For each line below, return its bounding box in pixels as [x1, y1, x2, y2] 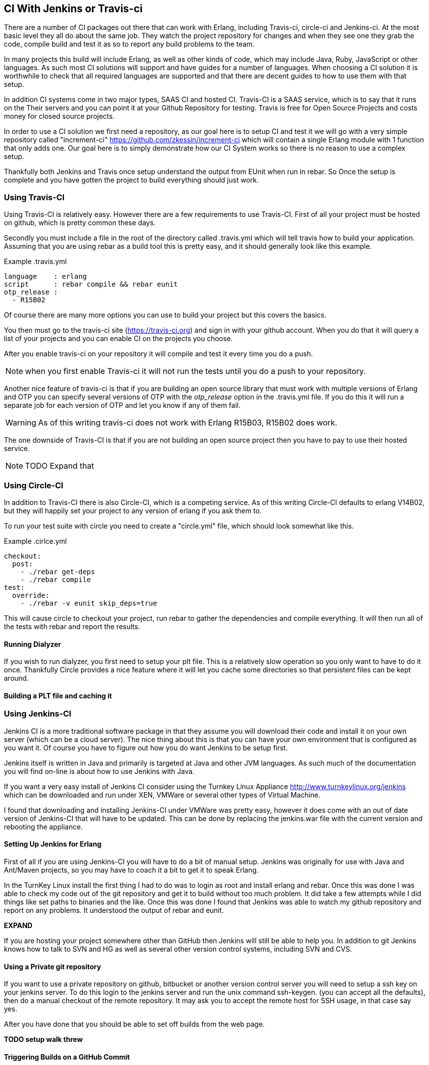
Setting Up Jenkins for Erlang [4, 840, 102, 849]
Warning [5, 418, 36, 428]
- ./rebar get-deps [20, 567, 95, 576]
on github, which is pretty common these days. [4, 218, 156, 227]
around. [4, 674, 29, 683]
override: [12, 591, 50, 599]
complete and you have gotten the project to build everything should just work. [4, 176, 259, 185]
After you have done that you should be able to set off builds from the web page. [4, 1020, 265, 1029]
